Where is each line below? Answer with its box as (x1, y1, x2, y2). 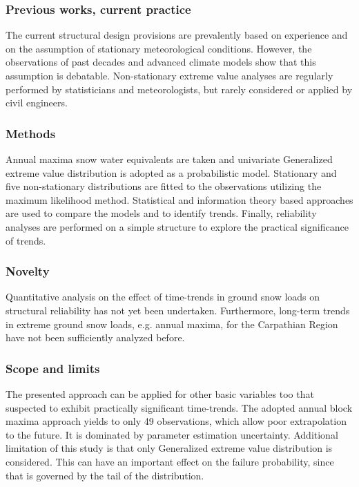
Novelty (6, 262, 50, 280)
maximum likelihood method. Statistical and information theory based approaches (6, 192, 353, 207)
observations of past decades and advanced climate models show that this (6, 55, 316, 69)
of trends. (6, 233, 46, 247)
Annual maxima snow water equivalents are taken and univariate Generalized (6, 152, 333, 166)
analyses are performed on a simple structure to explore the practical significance (6, 219, 349, 233)
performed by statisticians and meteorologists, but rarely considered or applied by (6, 82, 353, 96)
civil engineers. (6, 95, 68, 110)
